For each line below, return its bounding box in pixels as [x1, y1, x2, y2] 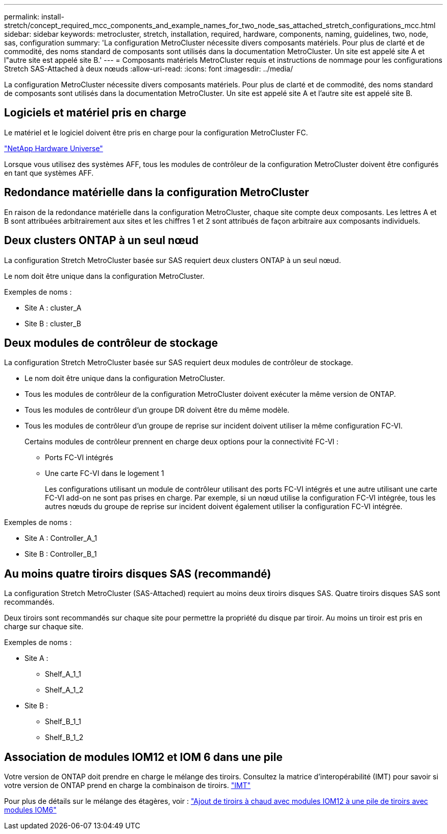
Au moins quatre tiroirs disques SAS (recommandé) [4, 567, 271, 580]
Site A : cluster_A [24, 303, 82, 312]
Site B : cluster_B [24, 319, 81, 328]
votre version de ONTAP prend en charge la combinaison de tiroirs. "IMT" [4, 781, 251, 790]
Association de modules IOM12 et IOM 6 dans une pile [4, 750, 283, 764]
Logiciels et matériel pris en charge [4, 106, 187, 120]
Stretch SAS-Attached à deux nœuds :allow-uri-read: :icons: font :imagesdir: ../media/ [4, 64, 293, 73]
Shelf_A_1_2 [45, 685, 84, 695]
